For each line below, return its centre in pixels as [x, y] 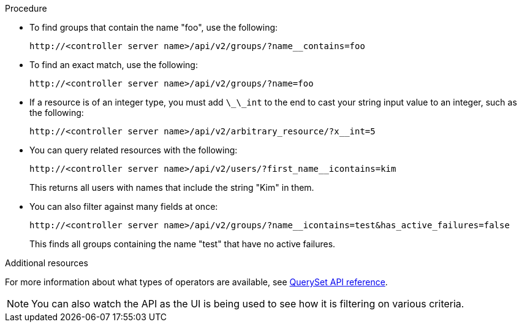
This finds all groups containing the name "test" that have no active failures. [183, 244]
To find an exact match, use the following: [114, 65]
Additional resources [47, 263]
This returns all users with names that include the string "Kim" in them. [172, 187]
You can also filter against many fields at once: [124, 206]
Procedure [26, 8]
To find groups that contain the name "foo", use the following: [154, 27]
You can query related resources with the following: [134, 150]
